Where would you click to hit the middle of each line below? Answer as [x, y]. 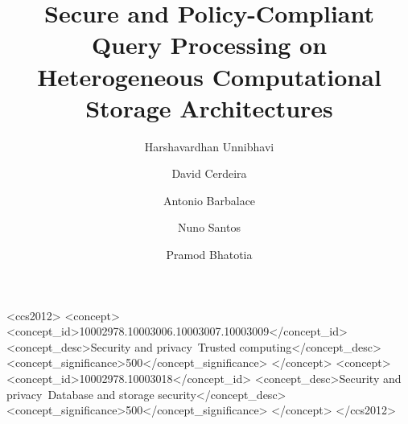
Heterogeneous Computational [209, 76]
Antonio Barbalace [209, 200]
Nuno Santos [209, 227]
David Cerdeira [209, 173]
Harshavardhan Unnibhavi [209, 146]
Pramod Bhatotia [209, 255]
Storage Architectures [209, 107]
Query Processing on [209, 45]
